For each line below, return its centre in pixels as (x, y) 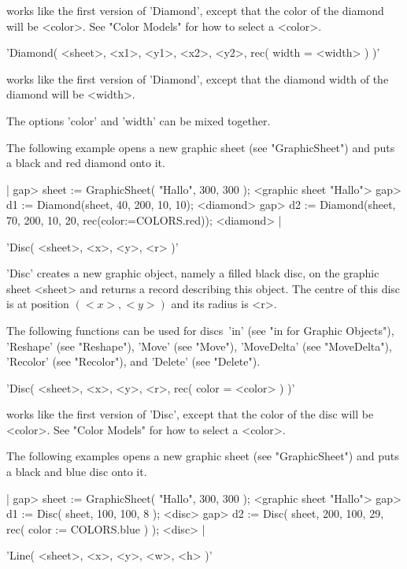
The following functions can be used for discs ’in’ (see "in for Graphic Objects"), (200, 330)
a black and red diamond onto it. (86, 163)
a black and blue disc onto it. (77, 472)
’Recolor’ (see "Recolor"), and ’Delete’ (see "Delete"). (133, 361)
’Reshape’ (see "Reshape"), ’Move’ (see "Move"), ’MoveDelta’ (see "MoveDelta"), (199, 346)
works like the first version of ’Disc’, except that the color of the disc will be (190, 414)
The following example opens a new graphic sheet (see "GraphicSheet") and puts (201, 147)
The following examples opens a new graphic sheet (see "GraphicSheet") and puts (203, 456)
